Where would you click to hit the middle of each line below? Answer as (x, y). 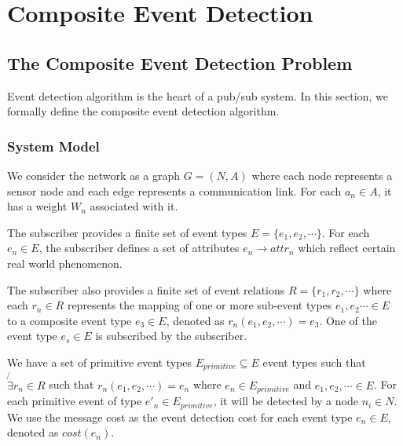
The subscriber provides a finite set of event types (127, 232)
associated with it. (134, 206)
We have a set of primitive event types (100, 362)
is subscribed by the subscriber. (171, 336)
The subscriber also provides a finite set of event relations (146, 289)
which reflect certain (347, 248)
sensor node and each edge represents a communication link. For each (174, 190)
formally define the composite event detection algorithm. (143, 111)
